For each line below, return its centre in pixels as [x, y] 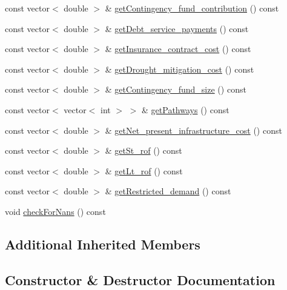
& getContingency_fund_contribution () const [192, 8]
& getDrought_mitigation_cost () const [180, 69]
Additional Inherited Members [103, 244]
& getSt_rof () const [143, 150]
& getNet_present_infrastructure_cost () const [193, 130]
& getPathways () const [186, 109]
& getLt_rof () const [144, 170]
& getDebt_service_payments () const [177, 28]
